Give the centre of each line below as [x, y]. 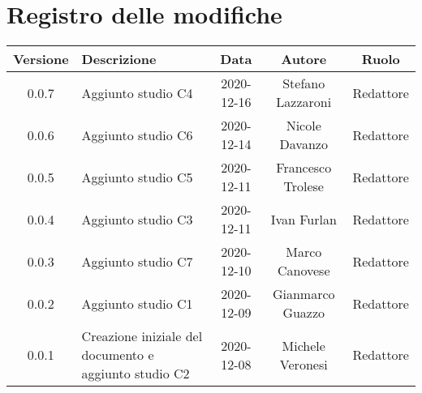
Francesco [304, 168]
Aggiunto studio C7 [137, 261]
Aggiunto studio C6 [137, 135]
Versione [41, 59]
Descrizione [119, 59]
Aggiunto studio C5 [137, 177]
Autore [304, 59]
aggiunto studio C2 [136, 374]
